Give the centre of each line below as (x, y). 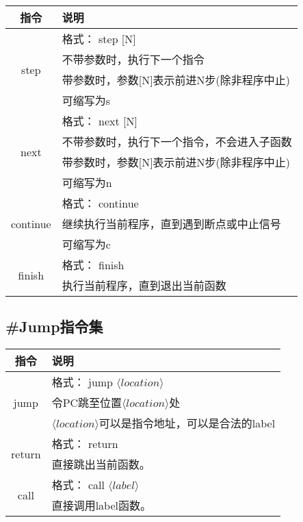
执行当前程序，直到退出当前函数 (144, 285)
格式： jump (82, 382)
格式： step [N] (99, 39)
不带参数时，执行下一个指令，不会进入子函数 (177, 141)
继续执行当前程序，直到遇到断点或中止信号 (171, 224)
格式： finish (93, 265)
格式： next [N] (100, 121)
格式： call (78, 485)
